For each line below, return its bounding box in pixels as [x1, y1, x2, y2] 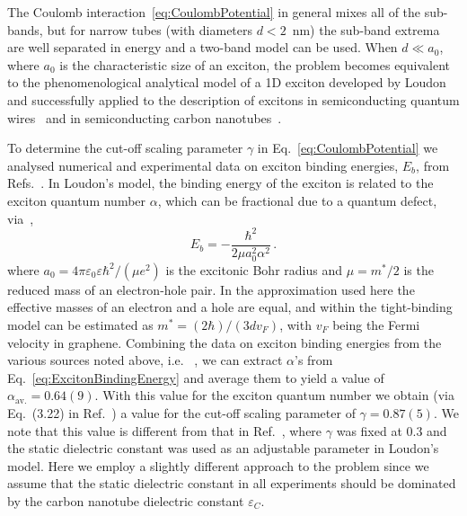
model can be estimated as [7, 315, 154, 334]
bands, [7, 20, 43, 39]
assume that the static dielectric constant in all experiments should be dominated [7, 474, 456, 493]
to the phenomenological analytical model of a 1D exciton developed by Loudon [7, 73, 446, 92]
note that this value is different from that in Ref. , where [7, 421, 322, 440]
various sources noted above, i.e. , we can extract [7, 351, 283, 369]
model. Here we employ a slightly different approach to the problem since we [7, 456, 429, 475]
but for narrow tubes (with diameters [47, 20, 253, 39]
